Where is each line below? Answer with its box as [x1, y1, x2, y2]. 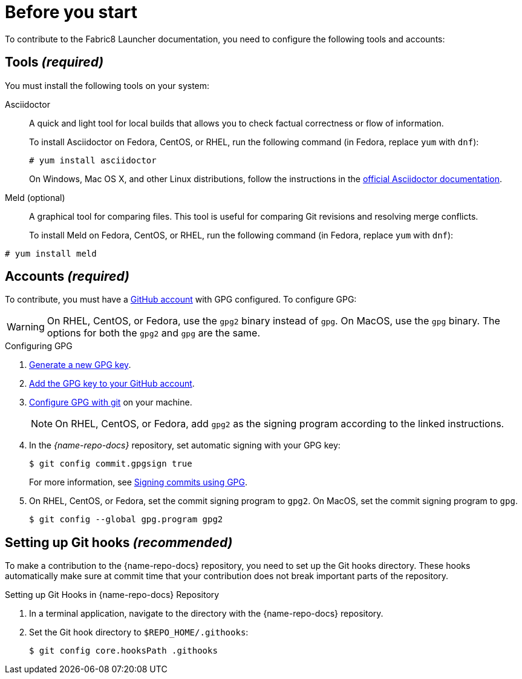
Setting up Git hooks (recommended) [5, 534, 233, 550]
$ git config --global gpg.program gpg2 [29, 514, 223, 525]
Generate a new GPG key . [29, 359, 131, 370]
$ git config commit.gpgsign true [29, 459, 192, 469]
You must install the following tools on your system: [5, 80, 210, 91]
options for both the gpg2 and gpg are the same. [47, 327, 260, 339]
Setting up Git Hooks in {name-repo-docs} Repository [5, 589, 220, 600]
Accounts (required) [5, 269, 129, 284]
